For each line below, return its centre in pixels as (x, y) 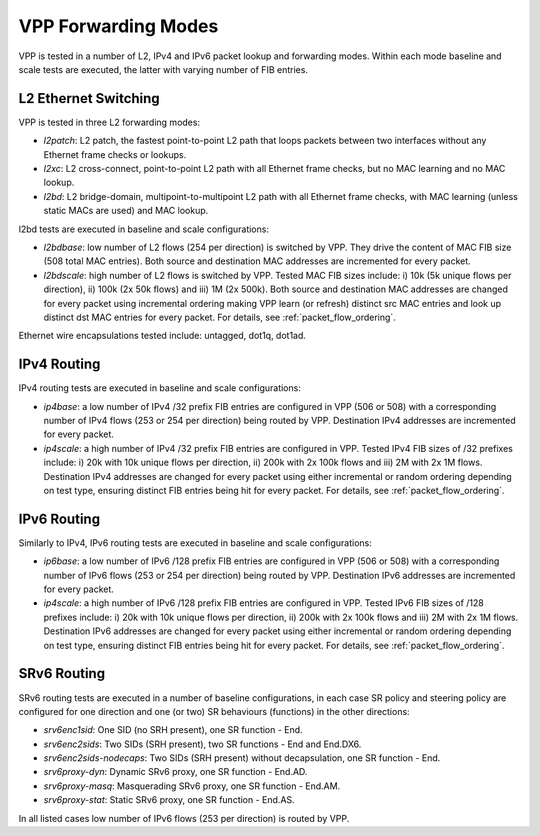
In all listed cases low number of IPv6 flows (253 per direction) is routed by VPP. (184, 818)
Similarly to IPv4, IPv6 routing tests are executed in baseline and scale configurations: (195, 542)
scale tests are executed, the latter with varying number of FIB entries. (163, 69)
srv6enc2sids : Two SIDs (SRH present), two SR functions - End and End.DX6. (202, 744)
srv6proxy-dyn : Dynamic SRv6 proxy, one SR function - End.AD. (175, 772)
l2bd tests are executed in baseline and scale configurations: (144, 229)
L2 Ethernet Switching (89, 98)
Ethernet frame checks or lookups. (115, 154)
